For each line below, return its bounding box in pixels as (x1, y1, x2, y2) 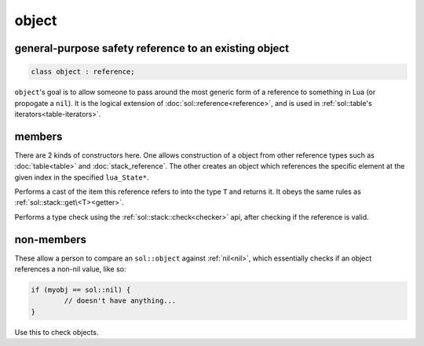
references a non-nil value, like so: (14, 264, 126, 274)
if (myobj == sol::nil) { (31, 286, 131, 294)
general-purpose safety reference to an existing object (14, 42, 290, 55)
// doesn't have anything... (64, 297, 177, 305)
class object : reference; (31, 67, 135, 76)
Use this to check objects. (14, 327, 99, 337)
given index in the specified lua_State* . (14, 173, 149, 182)
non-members (14, 232, 86, 246)
